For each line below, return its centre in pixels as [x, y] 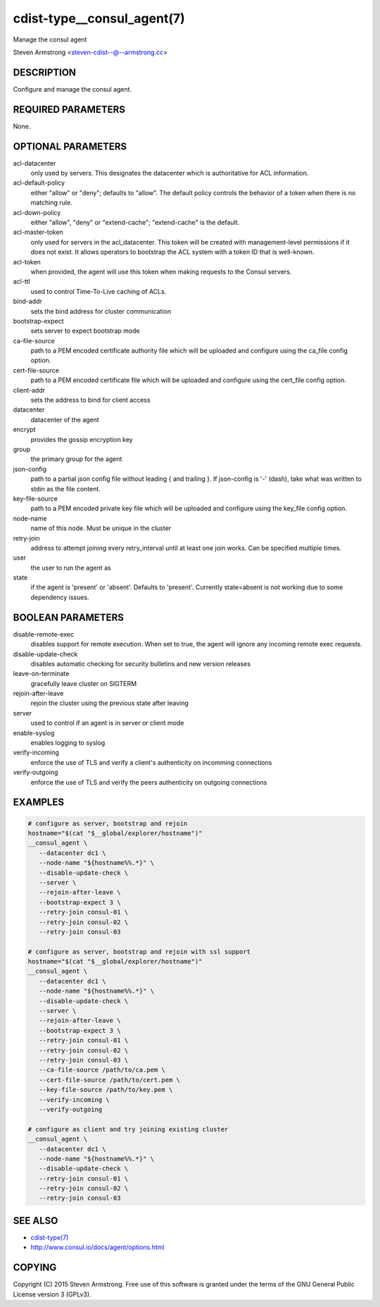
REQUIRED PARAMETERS [69, 109]
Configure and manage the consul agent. [72, 89]
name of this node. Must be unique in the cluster [101, 528]
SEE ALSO [36, 1221]
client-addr [29, 390]
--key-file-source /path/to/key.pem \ [106, 1090]
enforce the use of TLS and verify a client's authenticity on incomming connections [151, 762]
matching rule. [52, 203]
